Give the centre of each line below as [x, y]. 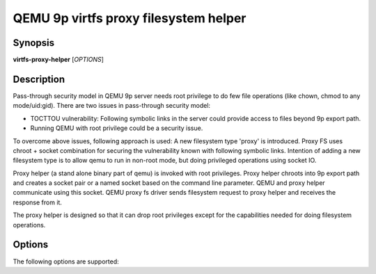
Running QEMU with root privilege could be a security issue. [117, 128]
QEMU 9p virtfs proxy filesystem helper [130, 18]
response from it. [38, 202]
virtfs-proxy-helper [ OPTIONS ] [58, 60]
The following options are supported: [66, 261]
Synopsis [34, 43]
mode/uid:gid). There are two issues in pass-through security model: [112, 106]
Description [39, 79]
